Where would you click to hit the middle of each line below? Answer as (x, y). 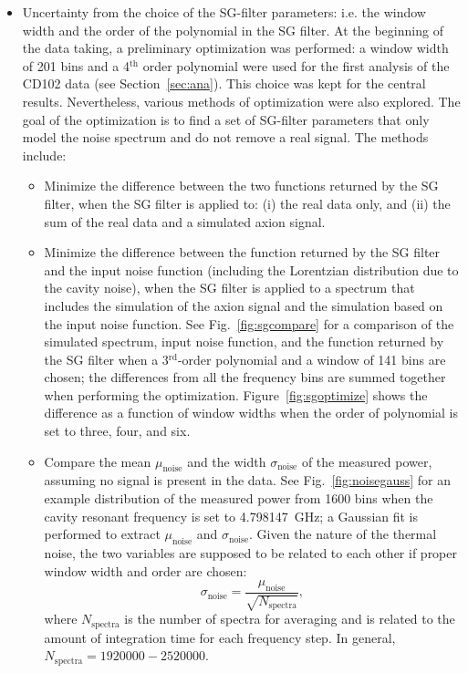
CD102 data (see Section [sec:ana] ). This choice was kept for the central (224, 83)
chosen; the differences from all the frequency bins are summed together (245, 377)
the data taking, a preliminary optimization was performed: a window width (235, 48)
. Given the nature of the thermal (343, 534)
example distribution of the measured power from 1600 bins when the (239, 498)
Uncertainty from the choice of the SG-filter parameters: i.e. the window (224, 12)
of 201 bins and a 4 (76, 65)
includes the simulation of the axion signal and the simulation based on (244, 305)
